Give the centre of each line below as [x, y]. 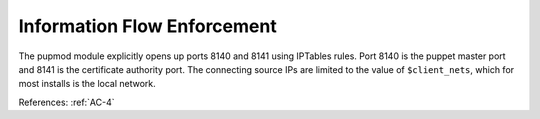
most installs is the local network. [87, 84]
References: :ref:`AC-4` [66, 102]
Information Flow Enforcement [147, 26]
